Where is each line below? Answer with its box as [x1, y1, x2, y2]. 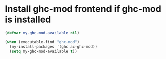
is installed [5, 14, 51, 25]
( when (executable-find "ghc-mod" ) [5, 39, 80, 44]
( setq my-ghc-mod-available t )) [9, 49, 78, 54]
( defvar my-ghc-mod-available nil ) [5, 30, 80, 35]
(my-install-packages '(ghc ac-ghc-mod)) [9, 44, 98, 49]
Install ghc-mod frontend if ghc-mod [5, 3, 162, 15]
